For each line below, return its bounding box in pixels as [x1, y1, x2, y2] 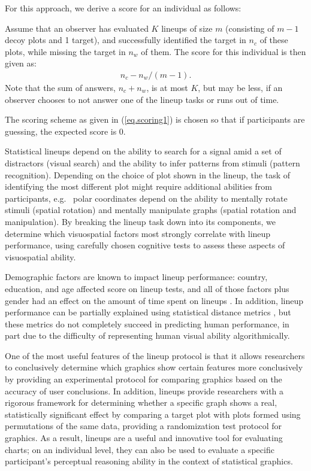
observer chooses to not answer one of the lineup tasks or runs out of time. [5, 93, 279, 105]
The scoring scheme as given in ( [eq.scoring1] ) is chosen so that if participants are [5, 113, 305, 126]
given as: [5, 57, 37, 69]
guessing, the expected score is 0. [5, 124, 126, 137]
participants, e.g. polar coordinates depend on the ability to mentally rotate [5, 192, 288, 204]
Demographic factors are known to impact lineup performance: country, [5, 271, 268, 283]
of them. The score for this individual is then [141, 45, 306, 57]
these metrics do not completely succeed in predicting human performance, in [5, 317, 289, 330]
